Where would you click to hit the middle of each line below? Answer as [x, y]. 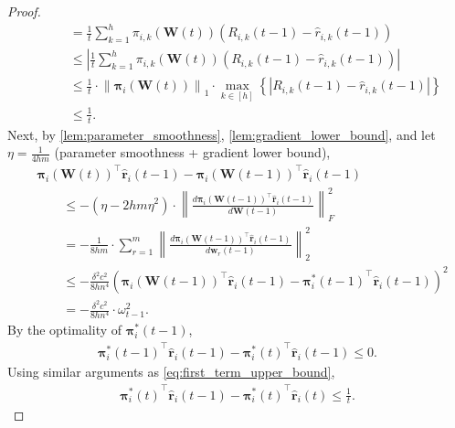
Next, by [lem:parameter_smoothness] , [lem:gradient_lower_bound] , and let [222, 134]
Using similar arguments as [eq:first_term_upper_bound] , [171, 372]
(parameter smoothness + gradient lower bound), [192, 152]
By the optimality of [65, 330]
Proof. [24, 11]
